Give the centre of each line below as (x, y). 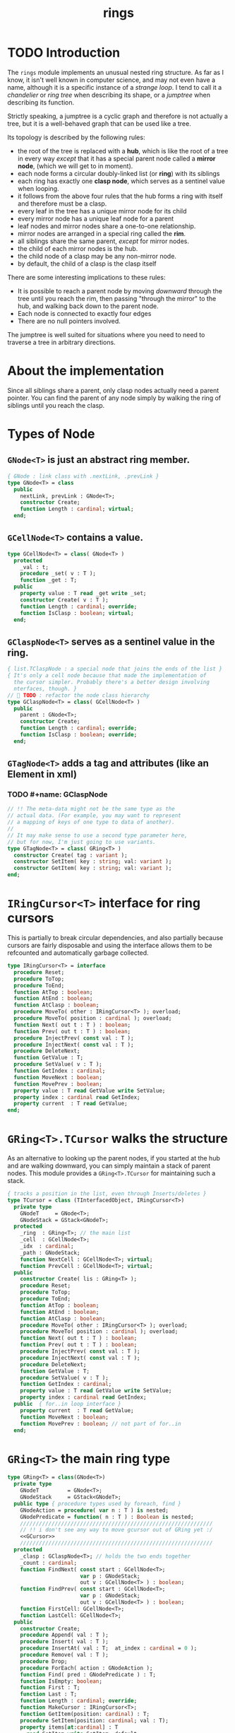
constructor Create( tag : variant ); (71, 855)
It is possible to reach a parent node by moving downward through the (120, 290)
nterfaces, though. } (46, 688)
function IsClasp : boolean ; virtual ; (77, 613)
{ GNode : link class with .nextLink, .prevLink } (83, 476)
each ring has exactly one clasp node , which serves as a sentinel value (121, 181)
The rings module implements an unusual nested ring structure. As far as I (116, 72)
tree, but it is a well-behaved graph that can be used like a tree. (100, 123)
